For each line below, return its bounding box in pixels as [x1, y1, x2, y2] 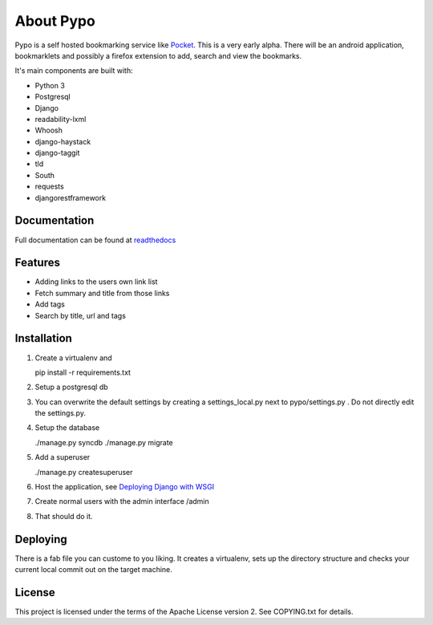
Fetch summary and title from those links [34, 288, 170, 298]
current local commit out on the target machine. [14, 565, 172, 574]
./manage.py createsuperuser [34, 467, 133, 477]
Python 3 [34, 80, 66, 90]
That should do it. [34, 511, 93, 521]
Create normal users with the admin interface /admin [34, 497, 209, 506]
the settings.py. [34, 408, 86, 418]
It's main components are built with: [14, 66, 133, 75]
